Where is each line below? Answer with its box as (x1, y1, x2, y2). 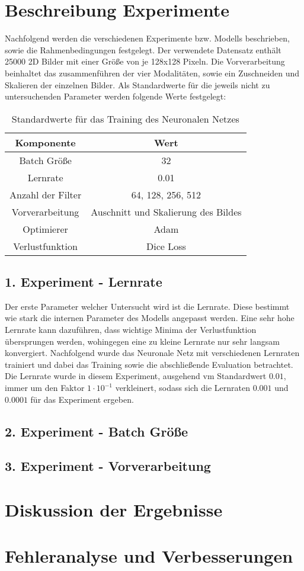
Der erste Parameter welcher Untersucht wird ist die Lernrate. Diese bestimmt (5, 300, 290, 312)
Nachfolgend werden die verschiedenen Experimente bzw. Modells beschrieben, (5, 32, 290, 44)
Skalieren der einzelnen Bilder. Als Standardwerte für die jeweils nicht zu (5, 78, 270, 91)
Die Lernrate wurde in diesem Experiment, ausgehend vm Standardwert (5, 370, 267, 382)
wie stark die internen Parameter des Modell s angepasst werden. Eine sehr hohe (5, 312, 295, 324)
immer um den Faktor (5, 381, 85, 394)
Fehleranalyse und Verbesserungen (5, 544, 293, 568)
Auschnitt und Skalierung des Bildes (91, 204, 242, 219)
